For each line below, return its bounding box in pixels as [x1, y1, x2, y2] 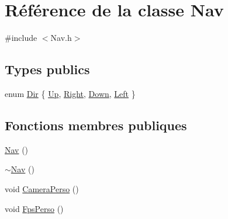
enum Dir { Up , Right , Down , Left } [5, 87, 136, 99]
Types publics [5, 60, 90, 78]
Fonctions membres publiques [5, 116, 187, 134]
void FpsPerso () [5, 202, 64, 214]
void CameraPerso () [5, 182, 79, 194]
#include [5, 32, 37, 44]
